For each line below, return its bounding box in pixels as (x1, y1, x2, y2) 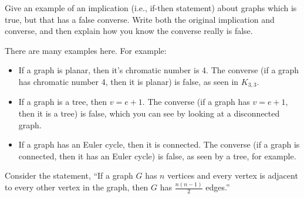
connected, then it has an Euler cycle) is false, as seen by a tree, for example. (18, 149, 296, 162)
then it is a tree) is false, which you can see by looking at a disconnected (18, 107, 280, 120)
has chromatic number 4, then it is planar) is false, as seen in (18, 75, 239, 87)
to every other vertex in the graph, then (5, 181, 148, 193)
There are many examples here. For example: (5, 44, 167, 56)
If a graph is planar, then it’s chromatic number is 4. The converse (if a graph (18, 64, 299, 76)
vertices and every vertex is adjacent (167, 169, 298, 182)
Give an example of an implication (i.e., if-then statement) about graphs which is (5, 2, 297, 13)
